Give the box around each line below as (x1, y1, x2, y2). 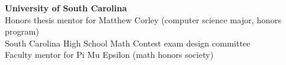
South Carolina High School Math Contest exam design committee (5, 36, 251, 49)
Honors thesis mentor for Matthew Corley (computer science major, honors (5, 13, 281, 26)
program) (5, 25, 39, 38)
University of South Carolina (5, 2, 127, 14)
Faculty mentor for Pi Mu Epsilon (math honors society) (5, 48, 214, 61)
